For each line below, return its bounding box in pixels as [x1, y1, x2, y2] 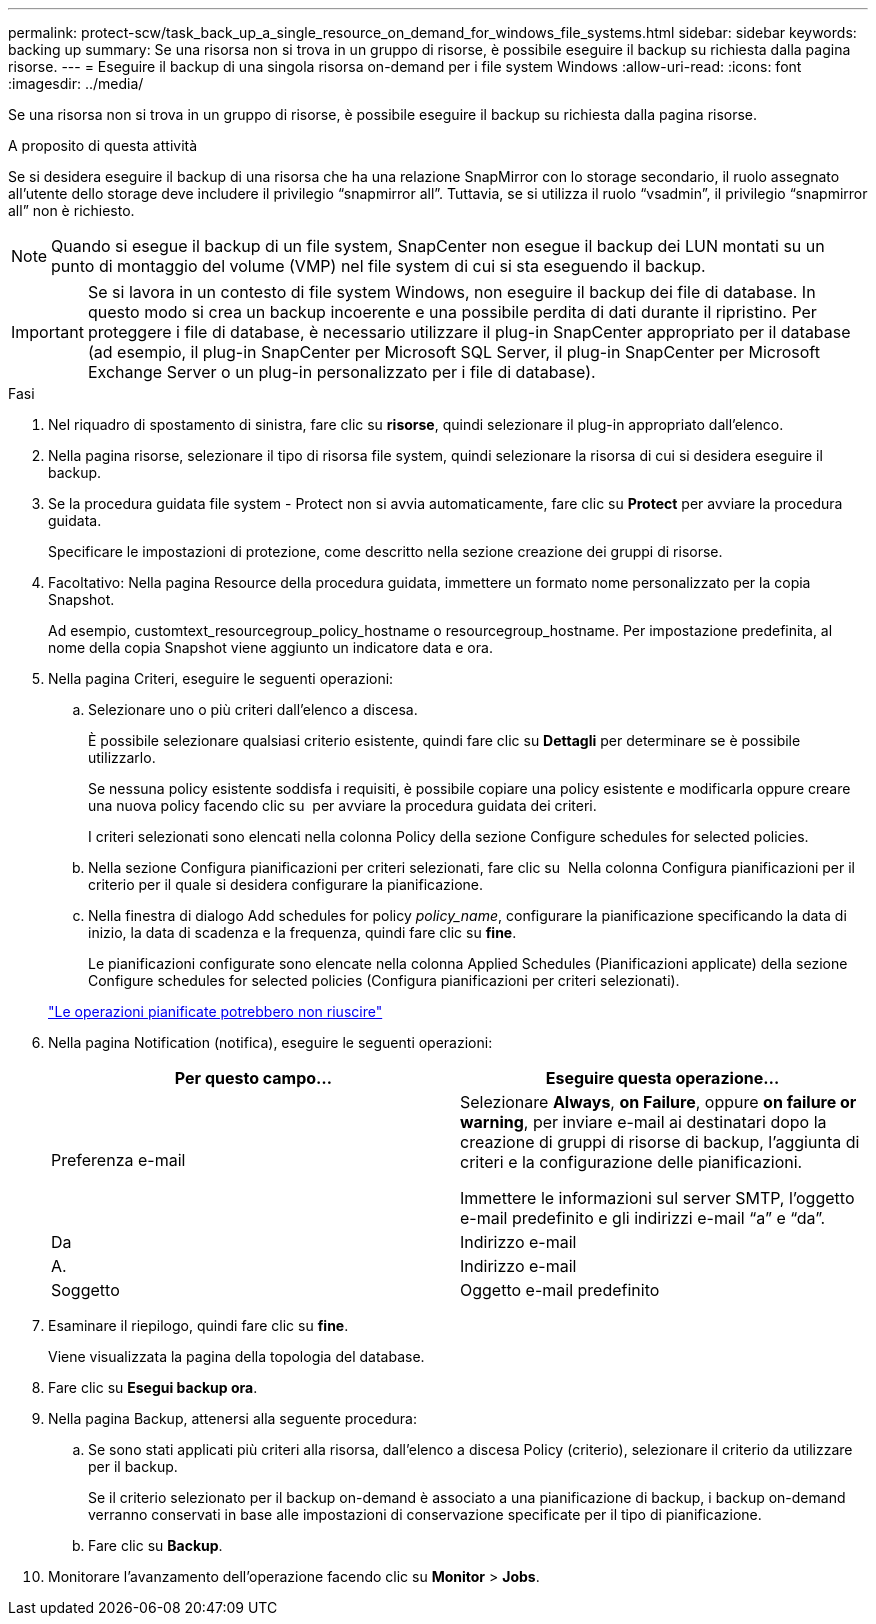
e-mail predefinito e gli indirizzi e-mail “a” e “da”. [460, 1208, 826, 1228]
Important [11, 322, 84, 342]
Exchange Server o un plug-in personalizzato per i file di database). [87, 362, 596, 382]
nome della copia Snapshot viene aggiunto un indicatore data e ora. [48, 639, 493, 656]
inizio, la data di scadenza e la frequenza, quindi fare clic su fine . [88, 924, 517, 941]
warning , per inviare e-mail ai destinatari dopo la [460, 1112, 827, 1132]
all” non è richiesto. [8, 202, 135, 219]
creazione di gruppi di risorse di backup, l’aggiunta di [460, 1132, 860, 1152]
